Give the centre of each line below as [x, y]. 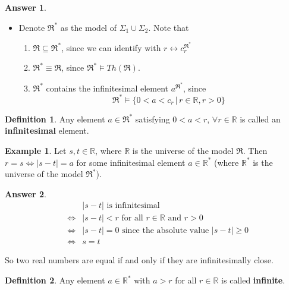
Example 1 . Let [36, 150]
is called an [260, 119]
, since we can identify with [111, 47]
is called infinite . [253, 280]
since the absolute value [166, 231]
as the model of [88, 27]
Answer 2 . [26, 193]
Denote [32, 27]
